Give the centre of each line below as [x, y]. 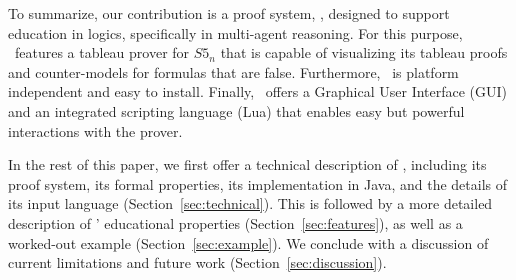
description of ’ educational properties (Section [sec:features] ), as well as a [235, 222]
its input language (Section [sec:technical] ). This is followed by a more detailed [250, 203]
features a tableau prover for [102, 52]
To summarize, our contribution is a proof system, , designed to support [229, 13]
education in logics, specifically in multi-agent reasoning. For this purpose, [235, 32]
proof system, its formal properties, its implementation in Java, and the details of [257, 183]
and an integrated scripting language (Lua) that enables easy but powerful [236, 110]
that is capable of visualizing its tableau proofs [364, 52]
